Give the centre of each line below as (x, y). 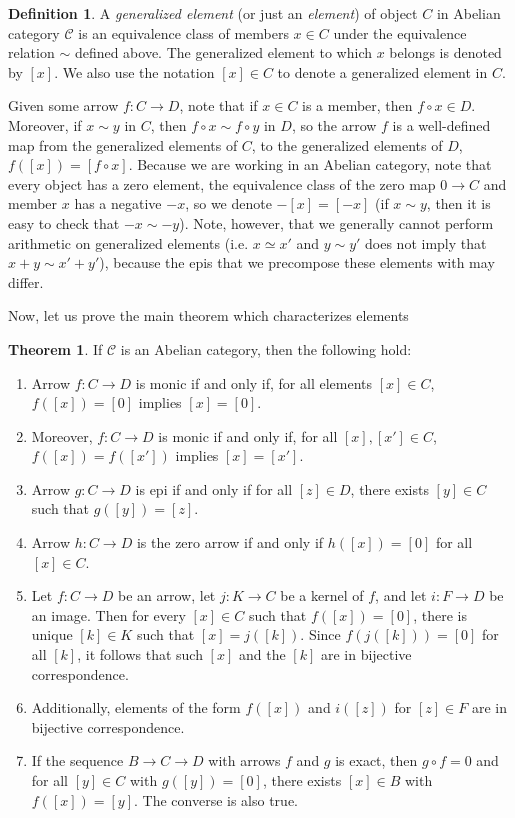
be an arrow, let (166, 595)
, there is (440, 614)
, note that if (218, 105)
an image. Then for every (108, 614)
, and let (401, 595)
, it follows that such (140, 654)
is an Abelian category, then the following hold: (266, 348)
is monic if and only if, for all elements (254, 382)
